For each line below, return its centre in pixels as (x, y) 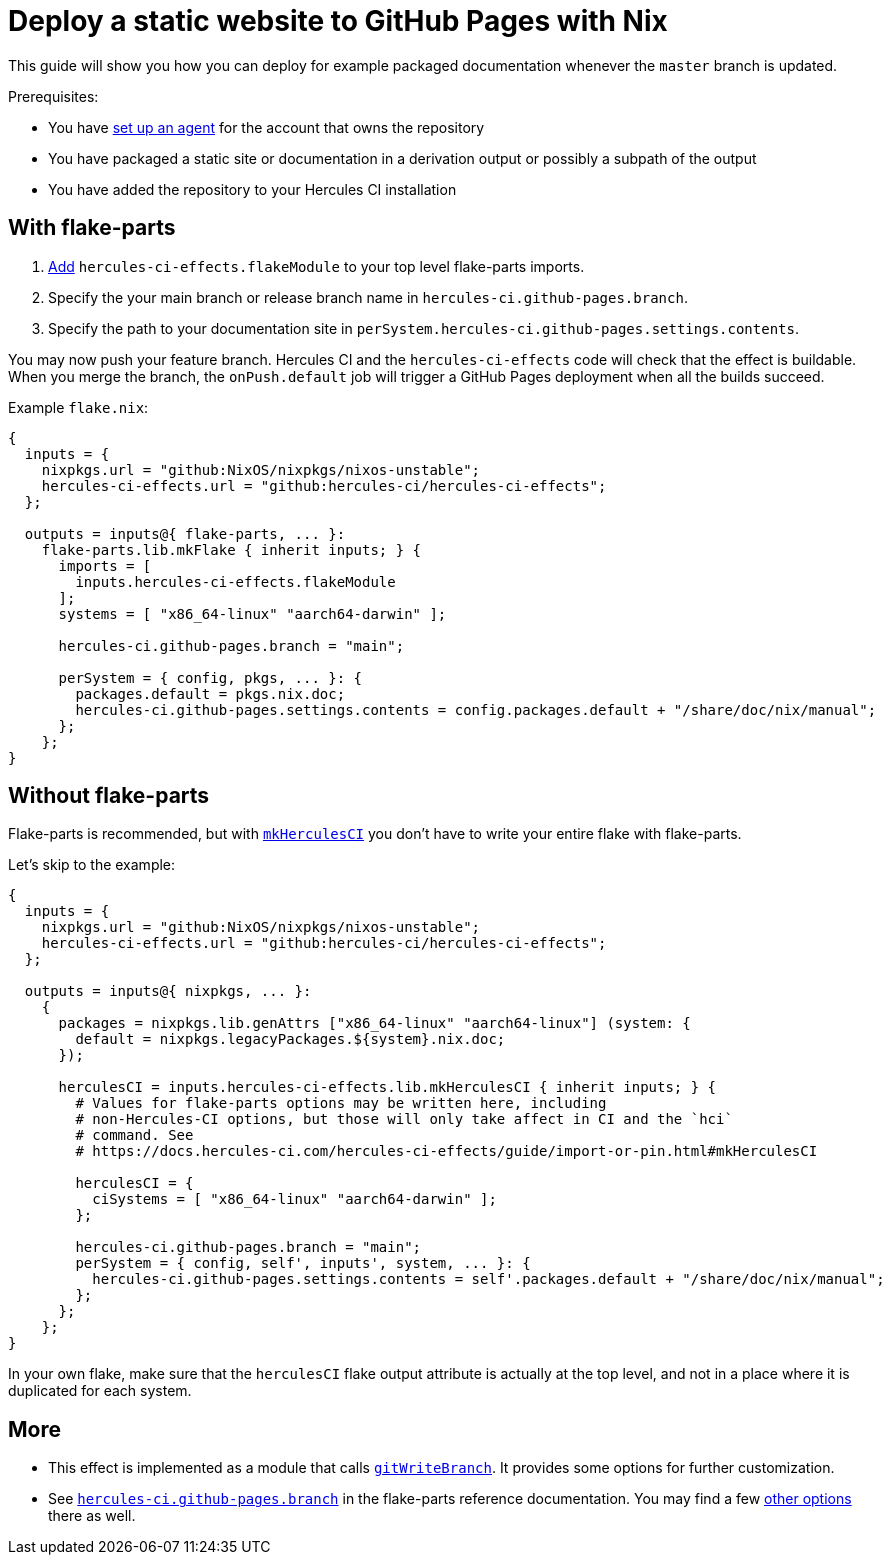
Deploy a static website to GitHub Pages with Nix (338, 21)
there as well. (92, 1516)
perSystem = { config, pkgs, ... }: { (210, 677)
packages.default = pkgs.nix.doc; (210, 693)
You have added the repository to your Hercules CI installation (252, 189)
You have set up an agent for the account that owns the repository (266, 127)
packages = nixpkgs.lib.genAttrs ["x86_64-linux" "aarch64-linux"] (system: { (374, 1023)
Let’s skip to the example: (92, 865)
